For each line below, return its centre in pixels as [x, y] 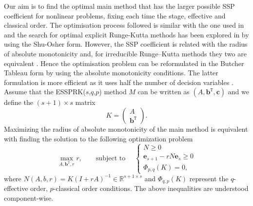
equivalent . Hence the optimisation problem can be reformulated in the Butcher [124, 63]
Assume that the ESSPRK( [45, 92]
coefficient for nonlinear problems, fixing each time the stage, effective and [115, 15]
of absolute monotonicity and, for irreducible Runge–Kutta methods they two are [125, 53]
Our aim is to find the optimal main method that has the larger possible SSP [119, 6]
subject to [111, 158]
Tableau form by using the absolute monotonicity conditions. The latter [111, 73]
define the [19, 102]
